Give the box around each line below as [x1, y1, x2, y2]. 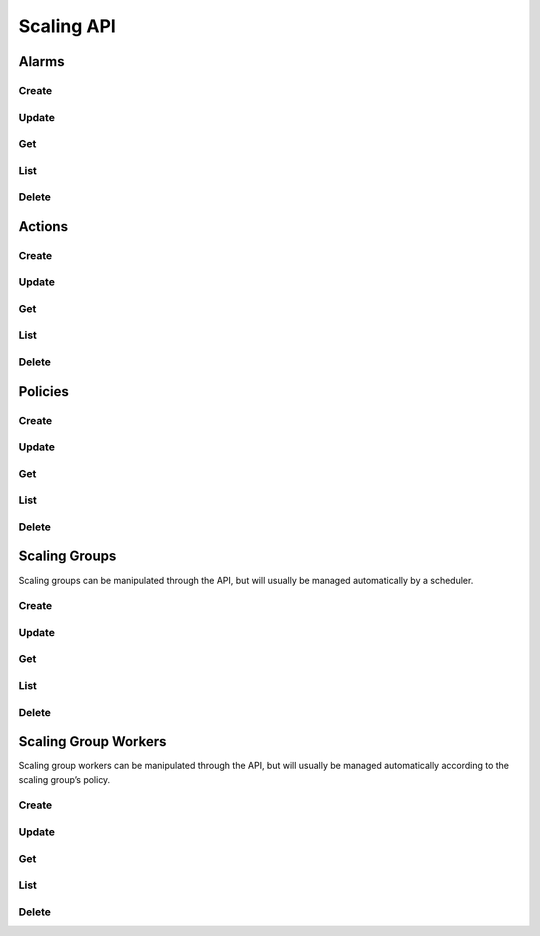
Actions [18, 218, 69, 235]
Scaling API [18, 15, 117, 37]
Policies [18, 383, 70, 400]
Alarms [18, 53, 65, 70]
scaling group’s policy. [18, 773, 111, 785]
